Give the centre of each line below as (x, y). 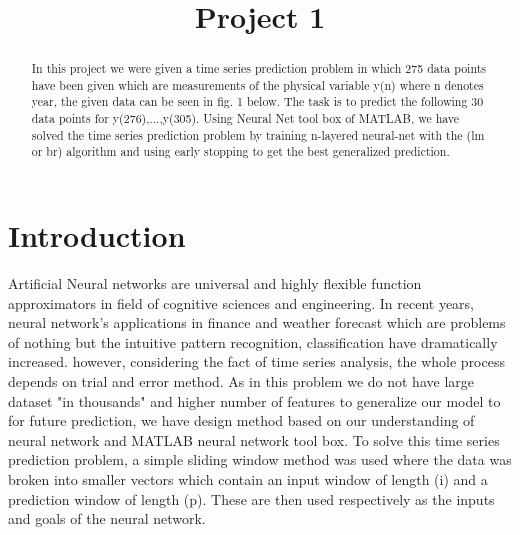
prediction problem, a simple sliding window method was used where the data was (260, 459)
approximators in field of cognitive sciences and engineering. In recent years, (241, 302)
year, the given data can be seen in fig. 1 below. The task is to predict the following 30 (257, 101)
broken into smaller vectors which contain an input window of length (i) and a (248, 478)
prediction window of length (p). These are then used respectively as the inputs (251, 498)
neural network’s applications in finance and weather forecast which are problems (257, 322)
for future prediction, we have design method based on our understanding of (241, 420)
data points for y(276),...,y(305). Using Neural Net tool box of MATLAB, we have (245, 118)
